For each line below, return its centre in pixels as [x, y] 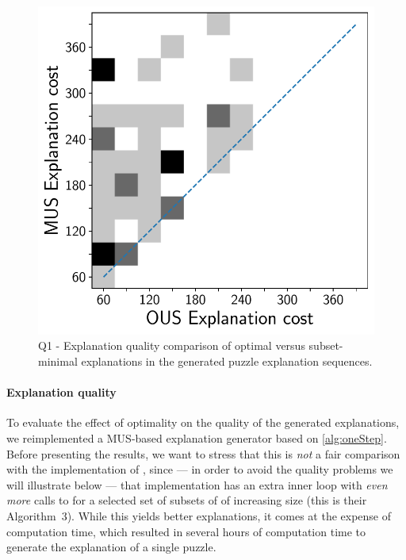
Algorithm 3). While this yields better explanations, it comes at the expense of [199, 515]
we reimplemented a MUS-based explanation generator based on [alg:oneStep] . [197, 438]
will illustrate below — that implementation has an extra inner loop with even [197, 484]
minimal [58, 361]
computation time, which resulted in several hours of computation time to [186, 531]
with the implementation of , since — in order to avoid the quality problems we [200, 469]
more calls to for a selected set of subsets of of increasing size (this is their [187, 500]
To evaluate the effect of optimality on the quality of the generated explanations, [203, 422]
